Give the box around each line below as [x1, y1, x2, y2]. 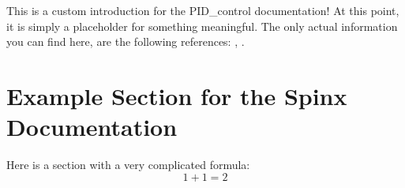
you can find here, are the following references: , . [6, 33, 245, 50]
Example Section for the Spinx [6, 79, 347, 111]
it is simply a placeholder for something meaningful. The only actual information [6, 17, 398, 34]
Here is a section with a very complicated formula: [6, 156, 250, 173]
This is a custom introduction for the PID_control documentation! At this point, [6, 2, 399, 18]
